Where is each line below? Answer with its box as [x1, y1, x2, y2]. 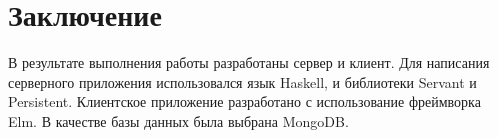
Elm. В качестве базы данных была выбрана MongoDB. [8, 110, 349, 131]
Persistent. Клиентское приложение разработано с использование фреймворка [8, 91, 481, 112]
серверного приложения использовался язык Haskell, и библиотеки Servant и [8, 71, 477, 92]
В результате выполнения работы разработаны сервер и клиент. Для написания [8, 52, 490, 73]
